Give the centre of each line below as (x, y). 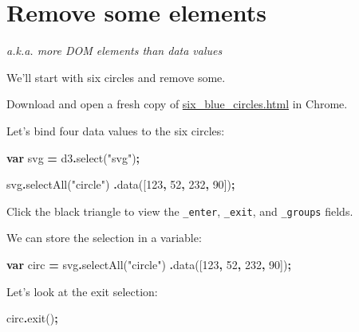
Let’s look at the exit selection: (82, 291)
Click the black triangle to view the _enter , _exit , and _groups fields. (180, 211)
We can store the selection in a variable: (104, 238)
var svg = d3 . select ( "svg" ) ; (73, 157)
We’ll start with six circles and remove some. (116, 77)
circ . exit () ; (32, 318)
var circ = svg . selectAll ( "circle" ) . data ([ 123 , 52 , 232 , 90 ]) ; (149, 264)
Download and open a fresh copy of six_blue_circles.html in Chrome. (177, 104)
